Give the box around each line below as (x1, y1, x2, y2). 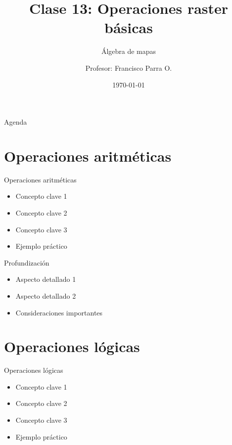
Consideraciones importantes (15, 307, 103, 317)
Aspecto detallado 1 (15, 274, 76, 284)
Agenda (4, 117, 27, 127)
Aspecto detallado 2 (15, 290, 76, 301)
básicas (104, 17, 153, 38)
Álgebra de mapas (101, 46, 156, 56)
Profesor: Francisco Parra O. (85, 62, 172, 73)
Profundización (4, 257, 49, 267)
